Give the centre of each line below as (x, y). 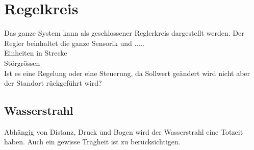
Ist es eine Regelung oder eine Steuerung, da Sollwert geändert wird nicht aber (127, 73)
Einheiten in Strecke (36, 53)
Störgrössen (22, 62)
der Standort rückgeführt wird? (53, 83)
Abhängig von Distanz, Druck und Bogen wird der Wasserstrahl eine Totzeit (124, 131)
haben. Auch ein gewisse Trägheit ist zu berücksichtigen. (92, 142)
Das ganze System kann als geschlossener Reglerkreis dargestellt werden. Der (124, 33)
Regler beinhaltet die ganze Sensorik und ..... (74, 43)
